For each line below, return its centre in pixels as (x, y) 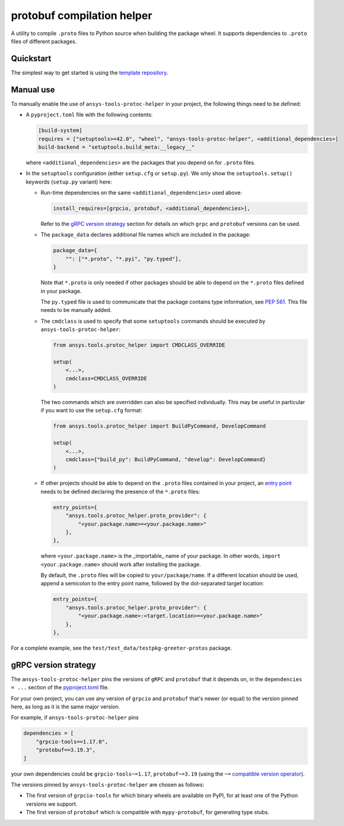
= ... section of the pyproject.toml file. (60, 688)
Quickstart (31, 59)
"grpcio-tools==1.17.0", (72, 742)
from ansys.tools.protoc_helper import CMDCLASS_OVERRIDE (139, 345)
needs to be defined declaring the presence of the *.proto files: (120, 491)
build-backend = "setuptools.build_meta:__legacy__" (117, 147)
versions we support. (52, 804)
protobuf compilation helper (82, 15)
